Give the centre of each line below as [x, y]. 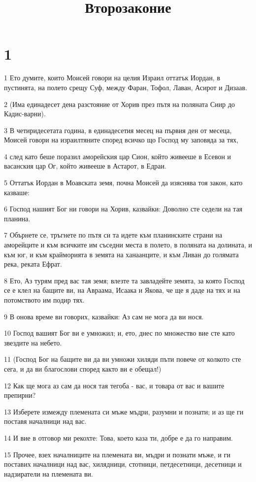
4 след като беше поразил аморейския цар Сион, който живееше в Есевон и [118, 156]
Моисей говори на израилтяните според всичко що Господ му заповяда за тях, [121, 140]
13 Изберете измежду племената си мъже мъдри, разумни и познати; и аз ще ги [124, 411]
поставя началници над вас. [45, 421]
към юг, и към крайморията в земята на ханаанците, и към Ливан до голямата [121, 254]
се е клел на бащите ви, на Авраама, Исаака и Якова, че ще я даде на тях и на [122, 290]
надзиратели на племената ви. [48, 473]
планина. [17, 218]
